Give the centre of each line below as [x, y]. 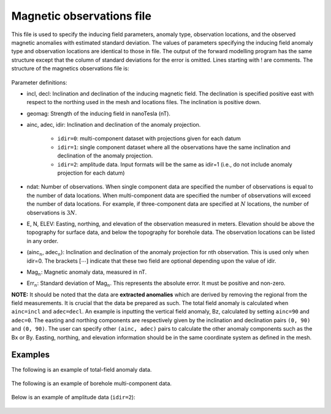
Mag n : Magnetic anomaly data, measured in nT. [87, 273]
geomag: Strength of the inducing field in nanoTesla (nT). [99, 113]
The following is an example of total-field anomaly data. [82, 369]
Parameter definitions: [39, 82]
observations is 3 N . [52, 213]
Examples [31, 355]
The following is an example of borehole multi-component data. [91, 383]
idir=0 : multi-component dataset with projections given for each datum [149, 138]
